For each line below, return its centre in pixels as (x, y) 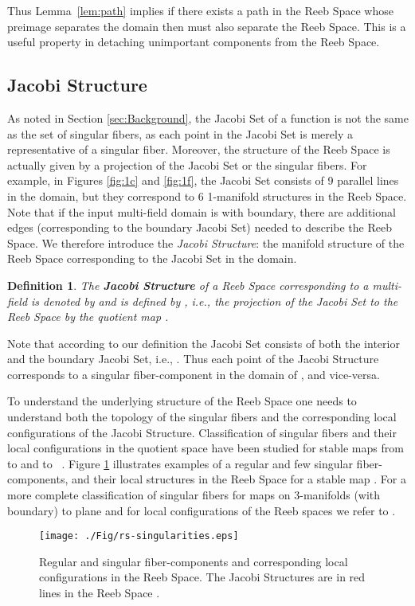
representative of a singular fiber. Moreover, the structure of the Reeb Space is (199, 149)
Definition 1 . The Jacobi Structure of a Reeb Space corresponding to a (188, 285)
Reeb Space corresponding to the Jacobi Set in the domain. (152, 258)
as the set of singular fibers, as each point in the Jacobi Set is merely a (180, 133)
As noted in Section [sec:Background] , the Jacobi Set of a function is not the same (208, 117)
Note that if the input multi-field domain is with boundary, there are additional (202, 211)
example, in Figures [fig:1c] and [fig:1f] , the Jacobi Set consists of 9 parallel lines (203, 180)
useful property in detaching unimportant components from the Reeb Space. (194, 42)
